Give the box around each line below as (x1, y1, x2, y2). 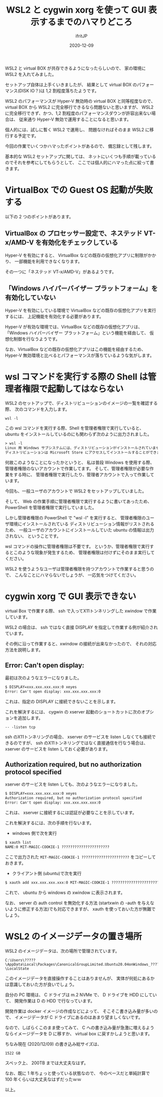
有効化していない (5, 293, 56, 302)
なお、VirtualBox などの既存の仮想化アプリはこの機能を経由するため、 (5, 346, 146, 352)
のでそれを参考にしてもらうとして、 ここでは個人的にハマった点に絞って (5, 159, 150, 165)
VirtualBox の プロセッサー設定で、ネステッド (5, 229, 143, 238)
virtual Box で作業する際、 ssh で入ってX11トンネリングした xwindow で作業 (5, 608, 157, 614)
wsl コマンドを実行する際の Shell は (5, 371, 148, 382)
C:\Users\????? (5, 957, 36, 963)
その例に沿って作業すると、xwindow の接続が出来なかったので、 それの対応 (5, 641, 157, 646)
